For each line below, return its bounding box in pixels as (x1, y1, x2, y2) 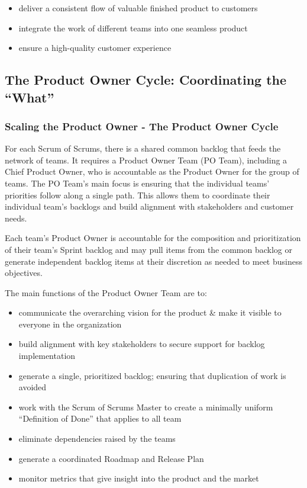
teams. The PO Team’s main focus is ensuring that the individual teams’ (5, 176, 270, 189)
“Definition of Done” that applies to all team (18, 412, 182, 425)
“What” (5, 88, 54, 106)
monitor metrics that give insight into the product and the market (18, 472, 259, 484)
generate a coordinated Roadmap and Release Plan (18, 452, 204, 464)
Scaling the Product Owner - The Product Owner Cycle (5, 118, 279, 133)
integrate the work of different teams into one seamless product (18, 21, 248, 34)
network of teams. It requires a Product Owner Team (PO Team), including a (5, 153, 287, 166)
